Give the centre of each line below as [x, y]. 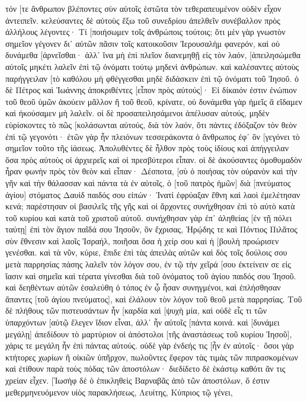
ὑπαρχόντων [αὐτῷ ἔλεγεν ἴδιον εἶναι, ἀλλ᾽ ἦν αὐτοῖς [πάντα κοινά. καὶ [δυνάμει [143, 322]
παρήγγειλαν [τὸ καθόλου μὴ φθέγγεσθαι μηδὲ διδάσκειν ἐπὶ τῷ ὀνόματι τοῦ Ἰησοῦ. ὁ [152, 78]
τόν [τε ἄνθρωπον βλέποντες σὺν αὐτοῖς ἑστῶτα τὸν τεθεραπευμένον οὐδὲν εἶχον [143, 8]
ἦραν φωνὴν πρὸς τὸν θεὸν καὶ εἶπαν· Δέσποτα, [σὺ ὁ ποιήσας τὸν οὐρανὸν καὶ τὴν [151, 171]
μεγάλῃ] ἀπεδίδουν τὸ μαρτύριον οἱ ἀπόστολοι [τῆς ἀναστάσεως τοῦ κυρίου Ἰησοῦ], [149, 334]
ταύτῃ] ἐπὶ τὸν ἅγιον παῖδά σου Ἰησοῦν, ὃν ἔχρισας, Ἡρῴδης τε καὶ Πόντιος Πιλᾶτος [151, 229]
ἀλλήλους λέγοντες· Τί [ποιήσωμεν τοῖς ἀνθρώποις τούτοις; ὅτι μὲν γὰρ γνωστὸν [145, 32]
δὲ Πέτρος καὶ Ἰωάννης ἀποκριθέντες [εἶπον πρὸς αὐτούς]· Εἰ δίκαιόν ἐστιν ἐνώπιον [151, 90]
